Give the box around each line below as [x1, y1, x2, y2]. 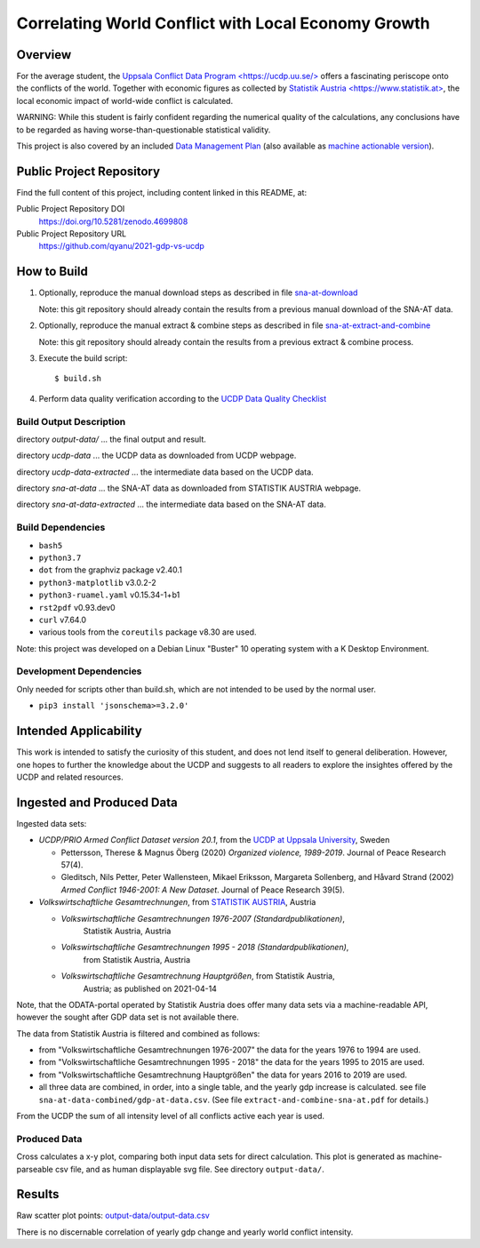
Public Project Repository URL [16, 228, 127, 239]
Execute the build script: [38, 352, 128, 364]
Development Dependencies [16, 665, 142, 677]
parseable [16, 1164, 53, 1174]
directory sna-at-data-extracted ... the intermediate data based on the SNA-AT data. [16, 499, 326, 510]
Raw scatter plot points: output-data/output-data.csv [16, 1210, 211, 1221]
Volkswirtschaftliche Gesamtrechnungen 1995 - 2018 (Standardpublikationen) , [60, 942, 349, 953]
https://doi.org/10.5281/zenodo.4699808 [38, 216, 188, 227]
